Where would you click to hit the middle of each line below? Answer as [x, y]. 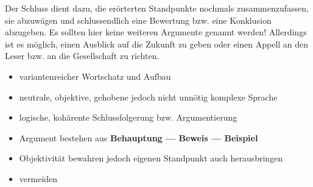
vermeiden [38, 178]
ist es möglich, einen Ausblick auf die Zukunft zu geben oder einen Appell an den [157, 44]
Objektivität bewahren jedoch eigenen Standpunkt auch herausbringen [151, 158]
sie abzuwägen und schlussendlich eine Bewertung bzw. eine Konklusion [138, 20]
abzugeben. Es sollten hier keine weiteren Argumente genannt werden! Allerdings [156, 32]
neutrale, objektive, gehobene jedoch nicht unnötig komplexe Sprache [148, 97]
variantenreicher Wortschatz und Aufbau [95, 76]
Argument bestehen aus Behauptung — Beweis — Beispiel [139, 137]
